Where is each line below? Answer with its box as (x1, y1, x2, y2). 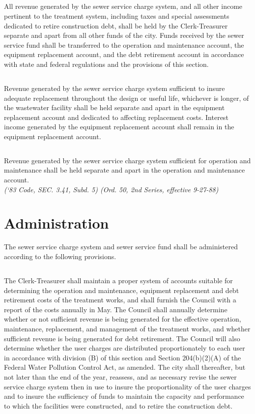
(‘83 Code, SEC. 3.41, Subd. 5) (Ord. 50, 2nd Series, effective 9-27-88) (4, 184, 219, 194)
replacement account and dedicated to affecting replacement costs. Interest (4, 112, 228, 122)
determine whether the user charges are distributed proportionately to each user (4, 343, 245, 353)
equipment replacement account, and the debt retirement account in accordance (4, 49, 244, 59)
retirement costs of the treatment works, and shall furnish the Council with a (4, 295, 236, 305)
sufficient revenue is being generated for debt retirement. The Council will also (4, 333, 240, 343)
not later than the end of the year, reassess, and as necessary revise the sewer (4, 371, 237, 382)
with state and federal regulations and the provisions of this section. (4, 59, 209, 69)
